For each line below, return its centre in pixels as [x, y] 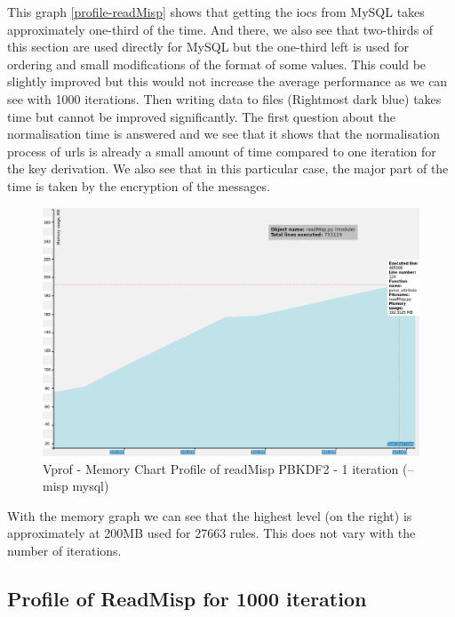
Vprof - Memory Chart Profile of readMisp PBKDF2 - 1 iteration [221, 468]
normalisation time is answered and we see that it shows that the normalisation [224, 134]
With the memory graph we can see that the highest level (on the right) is [210, 515]
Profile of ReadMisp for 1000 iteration [187, 598]
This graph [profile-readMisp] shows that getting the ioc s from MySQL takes [216, 12]
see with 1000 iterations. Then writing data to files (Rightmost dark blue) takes [224, 98]
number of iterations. [64, 550]
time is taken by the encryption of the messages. [139, 185]
